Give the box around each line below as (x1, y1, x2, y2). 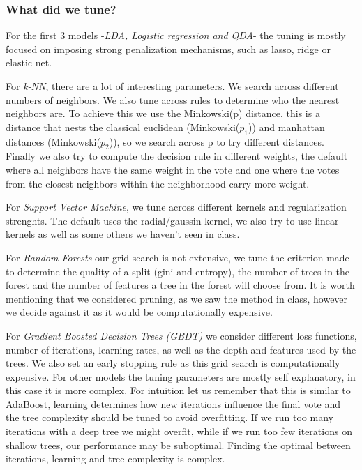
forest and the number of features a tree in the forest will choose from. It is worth (6, 278, 355, 292)
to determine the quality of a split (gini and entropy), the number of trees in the (6, 264, 350, 278)
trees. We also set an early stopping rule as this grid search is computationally (6, 356, 340, 370)
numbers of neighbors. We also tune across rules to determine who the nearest (6, 92, 340, 107)
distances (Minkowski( (6, 134, 100, 149)
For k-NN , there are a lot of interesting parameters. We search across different (6, 79, 339, 93)
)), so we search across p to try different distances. (109, 134, 324, 149)
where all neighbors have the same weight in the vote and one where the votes (6, 162, 340, 176)
